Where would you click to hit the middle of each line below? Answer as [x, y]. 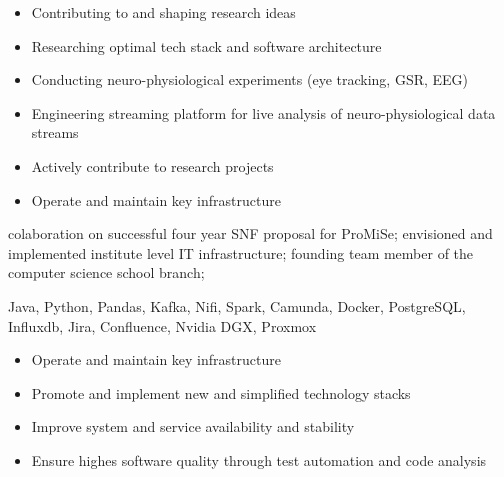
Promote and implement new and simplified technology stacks [221, 392]
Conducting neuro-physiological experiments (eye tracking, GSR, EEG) [250, 79]
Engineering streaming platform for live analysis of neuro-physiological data [263, 112]
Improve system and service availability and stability [193, 426]
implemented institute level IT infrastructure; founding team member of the [241, 252]
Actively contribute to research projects [152, 165]
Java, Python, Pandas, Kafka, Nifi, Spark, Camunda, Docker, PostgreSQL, [237, 305]
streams [55, 132]
